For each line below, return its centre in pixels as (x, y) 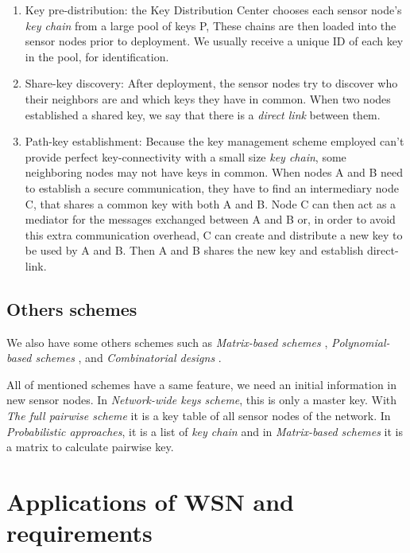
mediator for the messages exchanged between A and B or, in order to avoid (210, 219)
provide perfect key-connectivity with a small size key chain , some (186, 156)
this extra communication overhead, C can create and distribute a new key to (214, 234)
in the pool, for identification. (97, 56)
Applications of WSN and (151, 502)
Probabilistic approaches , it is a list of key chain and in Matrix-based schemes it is (205, 431)
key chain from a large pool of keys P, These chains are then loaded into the (211, 25)
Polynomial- (360, 342)
